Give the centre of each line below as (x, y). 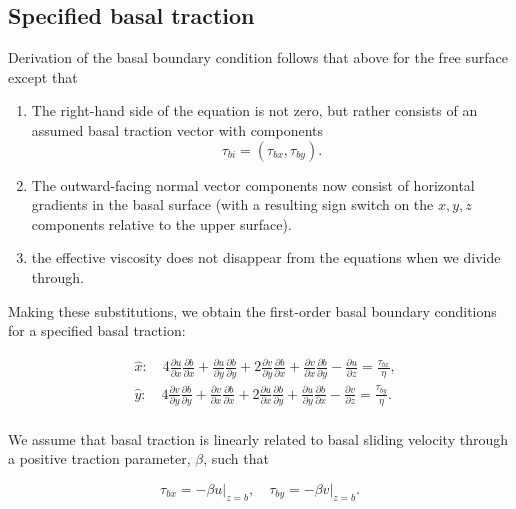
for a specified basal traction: (97, 330)
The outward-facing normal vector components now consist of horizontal (253, 184)
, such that (236, 458)
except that (43, 76)
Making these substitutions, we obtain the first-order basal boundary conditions (252, 310)
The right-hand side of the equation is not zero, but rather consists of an (254, 110)
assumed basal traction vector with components (177, 129)
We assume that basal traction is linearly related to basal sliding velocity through (258, 438)
